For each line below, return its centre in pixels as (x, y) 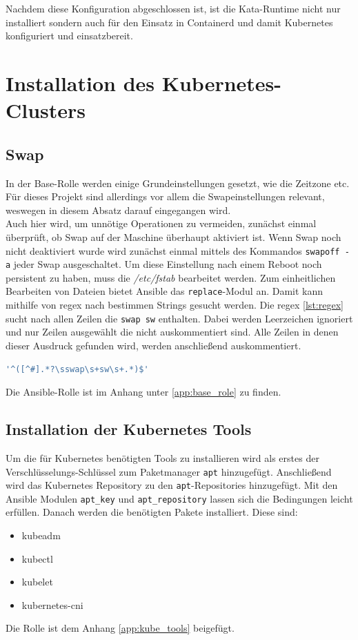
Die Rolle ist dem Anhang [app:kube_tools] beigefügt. (120, 628)
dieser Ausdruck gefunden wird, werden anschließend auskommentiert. (153, 345)
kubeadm (41, 535)
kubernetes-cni (52, 604)
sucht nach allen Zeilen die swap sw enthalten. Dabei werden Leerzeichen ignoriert (179, 318)
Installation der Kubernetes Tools (129, 429)
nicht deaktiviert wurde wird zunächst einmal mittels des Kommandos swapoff (173, 250)
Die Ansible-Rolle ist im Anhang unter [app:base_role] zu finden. (143, 392)
